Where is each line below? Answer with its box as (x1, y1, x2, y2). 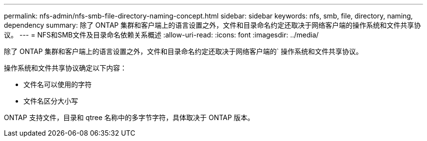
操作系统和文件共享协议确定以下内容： (4, 64, 127, 72)
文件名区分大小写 (23, 97, 78, 105)
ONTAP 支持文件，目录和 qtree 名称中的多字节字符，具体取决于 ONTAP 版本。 (4, 113, 254, 122)
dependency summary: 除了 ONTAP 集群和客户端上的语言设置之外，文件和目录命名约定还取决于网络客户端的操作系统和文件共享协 (4, 21, 421, 29)
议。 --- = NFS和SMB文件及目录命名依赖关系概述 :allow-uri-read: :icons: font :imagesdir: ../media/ (4, 31, 319, 39)
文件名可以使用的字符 (23, 80, 92, 88)
